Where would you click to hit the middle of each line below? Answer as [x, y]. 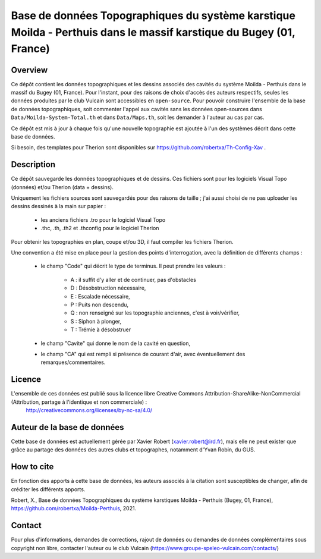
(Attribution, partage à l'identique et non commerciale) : [79, 402]
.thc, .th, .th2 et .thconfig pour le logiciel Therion [100, 228]
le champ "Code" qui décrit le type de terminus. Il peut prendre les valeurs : [133, 266]
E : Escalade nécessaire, [100, 296]
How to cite [32, 467]
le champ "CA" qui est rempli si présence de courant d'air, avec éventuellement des [143, 354]
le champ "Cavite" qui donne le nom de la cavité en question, [115, 343]
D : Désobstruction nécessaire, [108, 288]
